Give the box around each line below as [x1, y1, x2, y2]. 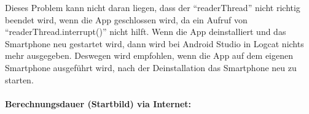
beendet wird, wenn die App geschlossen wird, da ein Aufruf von [5, 13, 248, 26]
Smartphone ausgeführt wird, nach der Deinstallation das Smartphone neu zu [5, 61, 297, 74]
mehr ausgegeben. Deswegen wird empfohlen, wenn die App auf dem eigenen [5, 49, 294, 62]
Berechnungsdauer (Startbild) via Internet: [5, 97, 192, 110]
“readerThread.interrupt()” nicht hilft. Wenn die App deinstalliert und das [5, 25, 286, 38]
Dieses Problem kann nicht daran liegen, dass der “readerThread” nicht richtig [5, 1, 300, 13]
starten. [5, 73, 34, 86]
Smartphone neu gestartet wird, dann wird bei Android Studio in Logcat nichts [5, 37, 304, 50]
